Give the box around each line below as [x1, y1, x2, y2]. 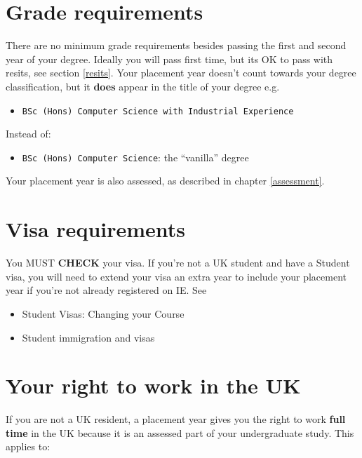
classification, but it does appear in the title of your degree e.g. [6, 79, 280, 93]
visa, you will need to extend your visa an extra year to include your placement [6, 269, 347, 283]
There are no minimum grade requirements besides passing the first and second [6, 38, 347, 53]
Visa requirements [6, 215, 186, 243]
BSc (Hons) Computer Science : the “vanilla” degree [22, 149, 249, 164]
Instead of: [6, 126, 51, 141]
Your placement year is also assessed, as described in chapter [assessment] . [6, 173, 325, 188]
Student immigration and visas [22, 330, 155, 344]
